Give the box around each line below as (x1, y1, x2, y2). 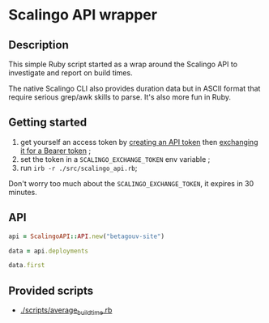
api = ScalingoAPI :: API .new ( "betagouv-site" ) (8, 232, 164, 240)
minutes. (8, 187, 38, 197)
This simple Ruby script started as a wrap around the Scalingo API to (8, 59, 237, 69)
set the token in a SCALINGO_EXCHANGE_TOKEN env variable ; (19, 154, 211, 164)
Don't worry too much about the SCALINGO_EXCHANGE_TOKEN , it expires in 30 (8, 178, 254, 188)
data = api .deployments (8, 247, 89, 255)
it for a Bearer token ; (19, 146, 92, 155)
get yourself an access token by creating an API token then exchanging (19, 137, 258, 147)
